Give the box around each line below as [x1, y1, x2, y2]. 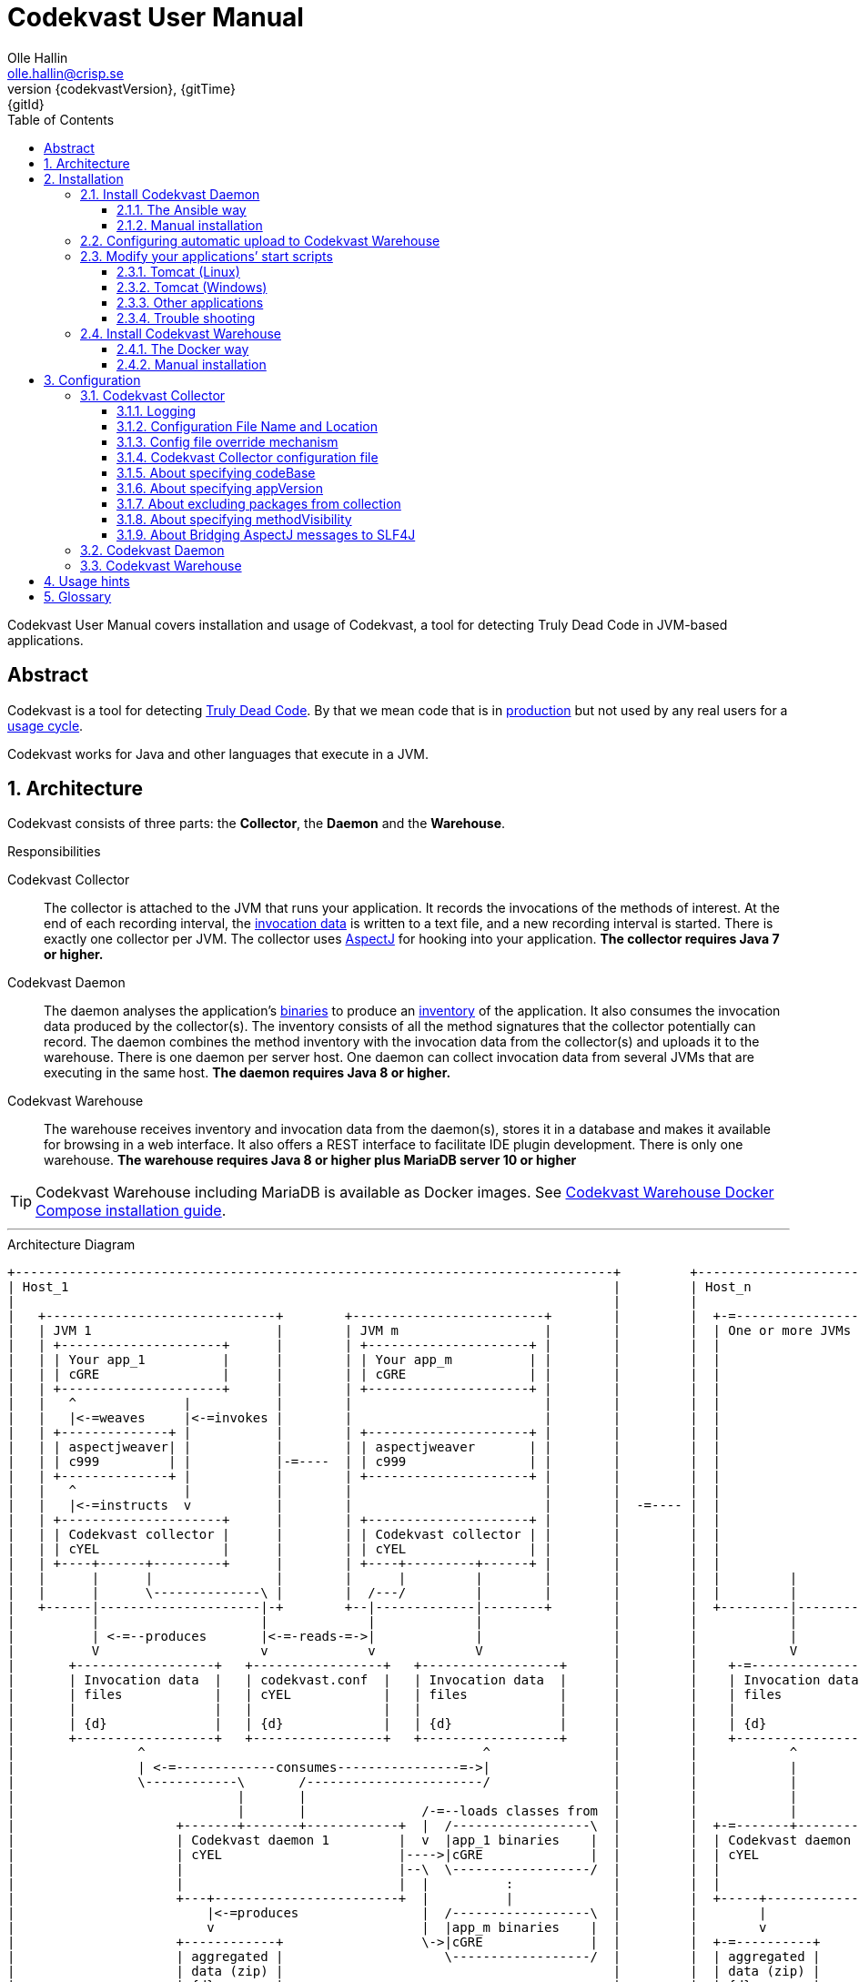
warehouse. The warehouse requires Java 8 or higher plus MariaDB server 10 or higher [44, 1152, 577, 1168]
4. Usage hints [44, 572, 130, 589]
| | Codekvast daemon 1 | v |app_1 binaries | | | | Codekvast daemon [7, 1833, 852, 1848]
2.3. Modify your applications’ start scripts [80, 248, 333, 264]
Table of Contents [7, 111, 115, 127]
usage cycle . [7, 717, 84, 733]
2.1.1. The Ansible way [116, 201, 247, 217]
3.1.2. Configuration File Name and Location [116, 418, 378, 434]
